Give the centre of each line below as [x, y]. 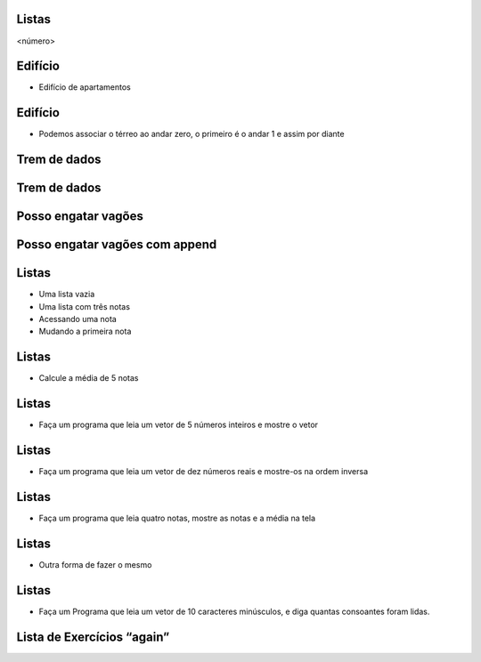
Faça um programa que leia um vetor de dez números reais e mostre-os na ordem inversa [204, 472]
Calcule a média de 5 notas [89, 378]
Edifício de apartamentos [85, 87]
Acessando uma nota [78, 319]
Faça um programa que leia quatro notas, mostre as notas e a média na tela [177, 518]
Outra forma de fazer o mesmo [95, 565]
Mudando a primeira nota [85, 331]
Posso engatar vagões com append [117, 245]
